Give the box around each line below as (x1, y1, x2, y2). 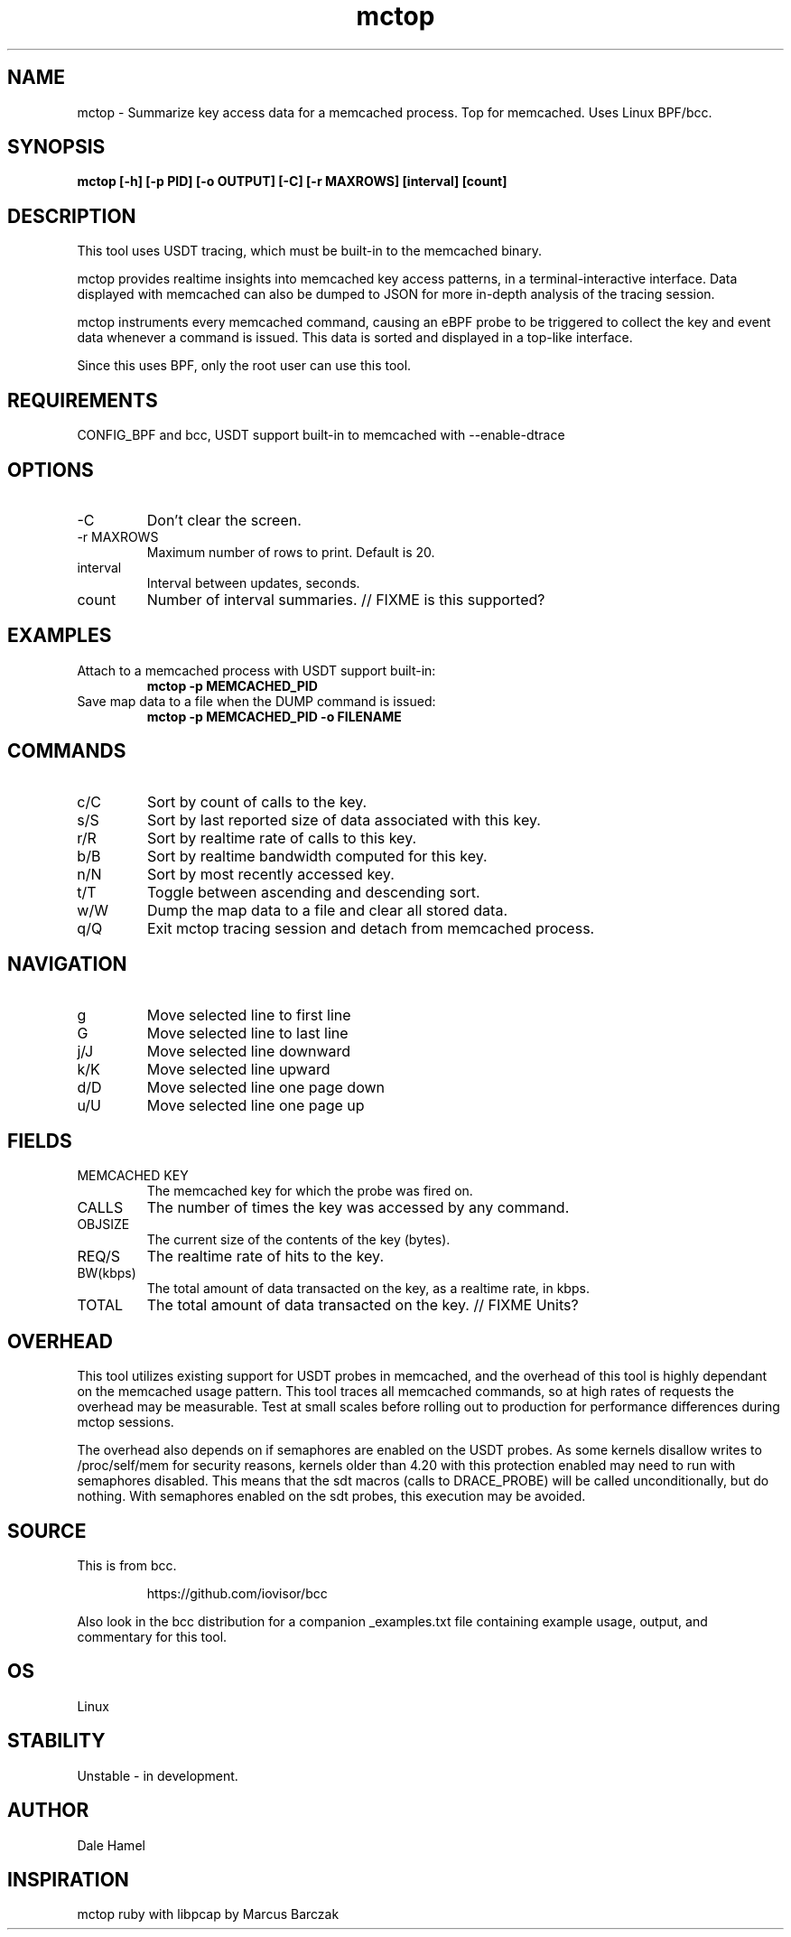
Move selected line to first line (146, 1005, 351, 1024)
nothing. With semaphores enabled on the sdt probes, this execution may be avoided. (77, 1488, 586, 1504)
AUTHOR (7, 1799, 89, 1822)
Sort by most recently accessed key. (146, 864, 395, 883)
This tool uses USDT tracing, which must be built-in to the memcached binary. (77, 243, 543, 259)
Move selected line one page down (146, 1077, 385, 1096)
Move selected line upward (146, 1059, 330, 1078)
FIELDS (7, 1129, 72, 1152)
